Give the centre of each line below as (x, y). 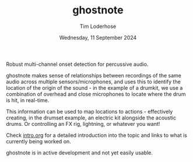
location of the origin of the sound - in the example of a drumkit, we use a (94, 87)
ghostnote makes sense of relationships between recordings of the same (94, 75)
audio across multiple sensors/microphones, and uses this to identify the (93, 82)
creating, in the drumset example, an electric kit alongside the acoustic (91, 118)
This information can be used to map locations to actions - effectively (90, 111)
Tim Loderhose (98, 26)
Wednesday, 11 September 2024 (98, 37)
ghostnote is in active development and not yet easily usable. (80, 153)
